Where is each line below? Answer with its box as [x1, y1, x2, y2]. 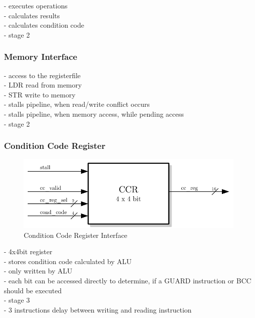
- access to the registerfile [4, 70, 81, 80]
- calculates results [4, 10, 60, 20]
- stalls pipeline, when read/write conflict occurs [4, 99, 150, 109]
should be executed [4, 285, 62, 295]
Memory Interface [4, 50, 78, 63]
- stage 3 [4, 295, 30, 305]
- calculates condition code [4, 20, 85, 30]
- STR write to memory [4, 89, 76, 99]
